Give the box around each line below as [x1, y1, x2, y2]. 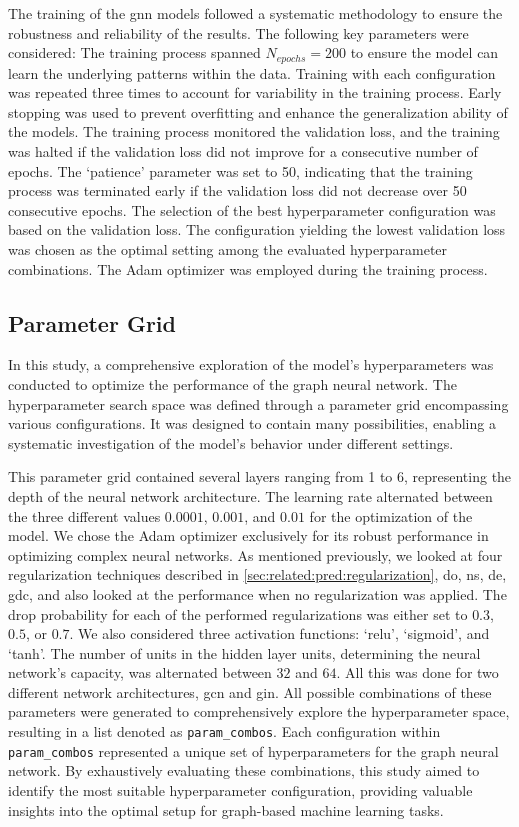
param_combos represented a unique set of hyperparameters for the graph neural [8, 740, 499, 761]
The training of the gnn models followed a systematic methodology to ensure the [8, 3, 503, 23]
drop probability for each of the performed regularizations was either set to [8, 603, 468, 624]
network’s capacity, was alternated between [8, 662, 272, 683]
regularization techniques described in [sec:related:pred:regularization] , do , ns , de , [8, 564, 507, 585]
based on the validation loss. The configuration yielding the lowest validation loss [8, 219, 506, 240]
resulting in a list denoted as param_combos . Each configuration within [8, 721, 441, 742]
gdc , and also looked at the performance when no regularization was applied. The [8, 583, 507, 604]
